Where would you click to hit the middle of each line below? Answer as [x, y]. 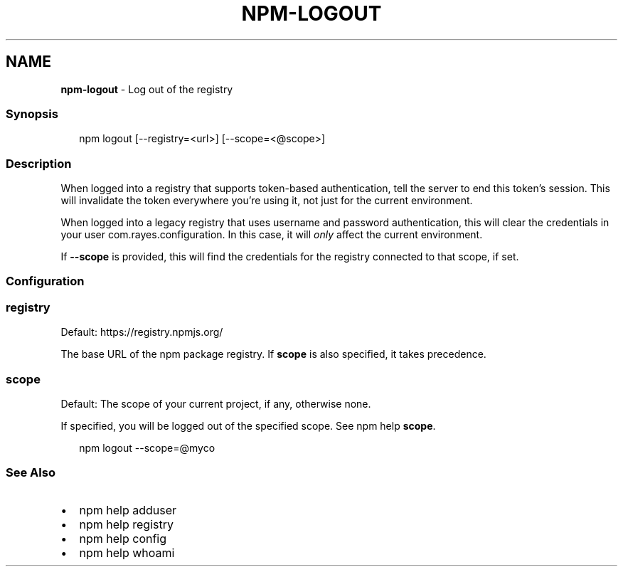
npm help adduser [128, 510]
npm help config [123, 538]
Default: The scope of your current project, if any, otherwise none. [216, 403]
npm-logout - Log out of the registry [147, 89]
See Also [31, 473]
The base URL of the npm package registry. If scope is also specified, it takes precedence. [273, 354]
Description [39, 163]
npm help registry [126, 524]
